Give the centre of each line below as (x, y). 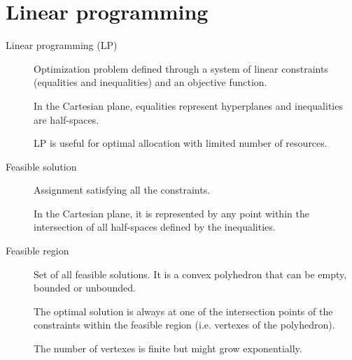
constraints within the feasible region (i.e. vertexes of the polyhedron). (184, 325)
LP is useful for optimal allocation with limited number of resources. (181, 143)
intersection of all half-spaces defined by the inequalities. (155, 227)
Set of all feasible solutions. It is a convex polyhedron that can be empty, (190, 274)
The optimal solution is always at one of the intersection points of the (183, 311)
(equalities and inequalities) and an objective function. (150, 82)
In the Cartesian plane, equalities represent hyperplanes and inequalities (188, 105)
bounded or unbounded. (85, 288)
